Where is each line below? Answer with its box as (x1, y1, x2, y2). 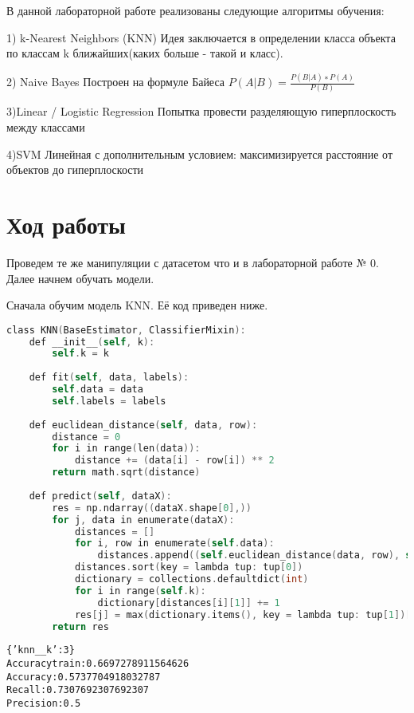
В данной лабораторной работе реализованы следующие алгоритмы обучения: (6, 2, 385, 18)
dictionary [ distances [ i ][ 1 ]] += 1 (97, 597, 280, 609)
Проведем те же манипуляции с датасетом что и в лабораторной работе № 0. (6, 254, 379, 270)
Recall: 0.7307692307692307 (6, 684, 149, 696)
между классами (6, 119, 85, 135)
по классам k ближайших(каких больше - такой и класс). (6, 45, 283, 61)
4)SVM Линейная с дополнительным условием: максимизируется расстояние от (6, 145, 393, 162)
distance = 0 (52, 431, 121, 443)
